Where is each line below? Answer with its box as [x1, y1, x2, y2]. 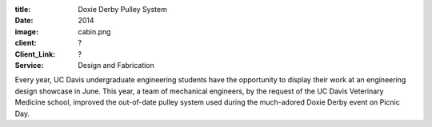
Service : [14, 60, 44, 69]
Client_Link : [14, 49, 56, 59]
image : [14, 26, 39, 36]
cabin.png [78, 26, 111, 36]
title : [14, 5, 31, 14]
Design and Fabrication [78, 60, 155, 69]
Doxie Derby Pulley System [78, 5, 167, 14]
